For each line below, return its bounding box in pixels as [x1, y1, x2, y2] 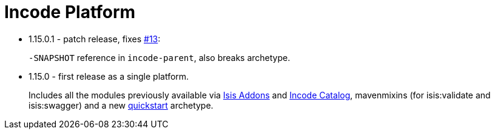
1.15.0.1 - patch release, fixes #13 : [29, 33, 161, 44]
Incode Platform [4, 2, 136, 22]
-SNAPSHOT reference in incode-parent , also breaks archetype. [29, 52, 291, 63]
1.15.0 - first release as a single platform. [29, 71, 189, 81]
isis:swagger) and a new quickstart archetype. [29, 100, 214, 110]
